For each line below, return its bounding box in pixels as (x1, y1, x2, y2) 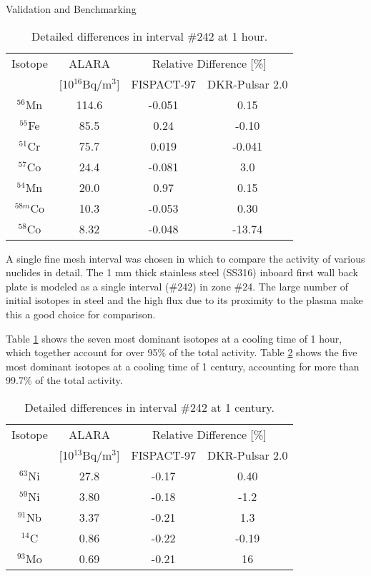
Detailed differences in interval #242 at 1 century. (24, 398, 274, 415)
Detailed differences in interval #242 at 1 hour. (31, 27, 268, 44)
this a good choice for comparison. (6, 306, 156, 321)
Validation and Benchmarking (6, 1, 137, 16)
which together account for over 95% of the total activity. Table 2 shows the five (6, 345, 357, 360)
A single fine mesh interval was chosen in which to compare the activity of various (6, 251, 365, 266)
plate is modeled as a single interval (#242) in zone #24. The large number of (6, 278, 349, 293)
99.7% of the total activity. (6, 373, 123, 388)
